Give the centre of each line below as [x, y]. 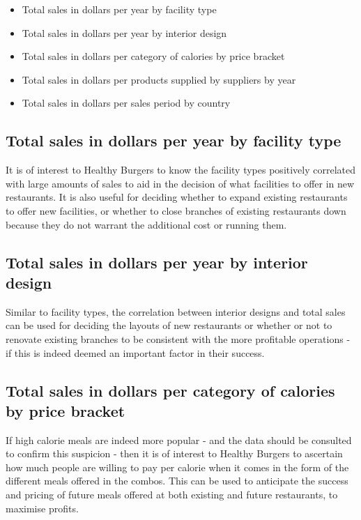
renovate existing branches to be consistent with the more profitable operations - [178, 338]
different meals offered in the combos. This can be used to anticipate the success [177, 481]
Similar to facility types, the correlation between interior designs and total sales [176, 311]
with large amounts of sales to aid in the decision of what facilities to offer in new [180, 183]
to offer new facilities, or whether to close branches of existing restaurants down [176, 210]
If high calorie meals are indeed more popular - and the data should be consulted [179, 439]
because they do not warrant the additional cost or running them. [146, 224]
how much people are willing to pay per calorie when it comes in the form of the [177, 467]
